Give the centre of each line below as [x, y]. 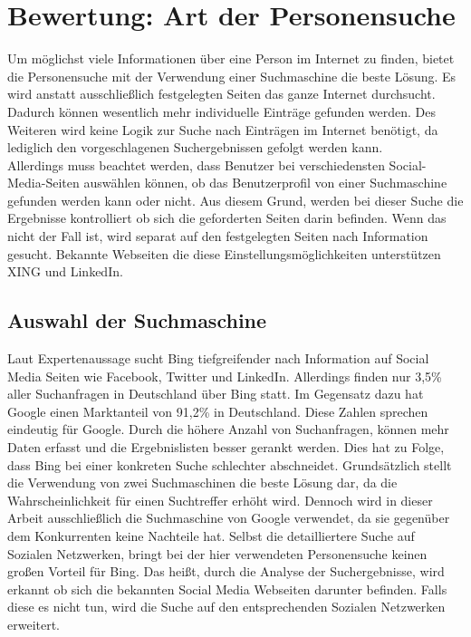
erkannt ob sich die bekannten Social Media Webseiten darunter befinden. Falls [227, 589]
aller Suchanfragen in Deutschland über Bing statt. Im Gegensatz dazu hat [216, 394]
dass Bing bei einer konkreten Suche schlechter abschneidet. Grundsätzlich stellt [230, 464]
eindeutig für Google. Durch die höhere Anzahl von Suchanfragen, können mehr [228, 429]
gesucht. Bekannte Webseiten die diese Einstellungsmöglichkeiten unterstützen [224, 253]
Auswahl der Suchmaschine [137, 320]
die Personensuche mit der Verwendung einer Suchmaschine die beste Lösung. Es [232, 76]
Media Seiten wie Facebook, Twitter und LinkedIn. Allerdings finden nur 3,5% [225, 376]
